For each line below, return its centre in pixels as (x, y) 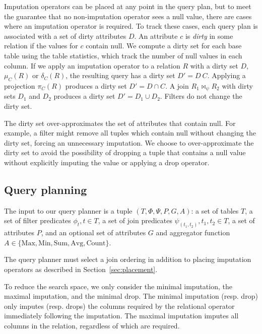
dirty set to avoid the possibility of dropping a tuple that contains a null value (125, 152)
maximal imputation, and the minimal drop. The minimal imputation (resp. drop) (131, 296)
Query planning (46, 189)
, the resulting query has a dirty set (120, 75)
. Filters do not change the (201, 96)
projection (20, 85)
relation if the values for (41, 46)
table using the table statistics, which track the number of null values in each (123, 55)
